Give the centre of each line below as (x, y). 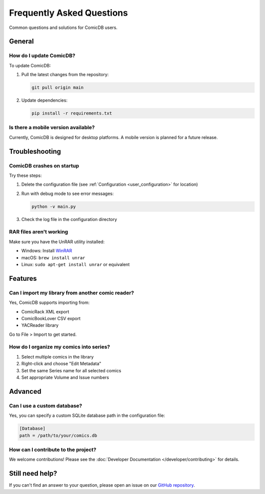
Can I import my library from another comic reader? (72, 293)
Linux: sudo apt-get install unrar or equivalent (76, 264)
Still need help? (33, 474)
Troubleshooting (35, 151)
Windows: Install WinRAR (47, 251)
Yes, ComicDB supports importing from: (49, 302)
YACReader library (40, 325)
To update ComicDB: (30, 65)
